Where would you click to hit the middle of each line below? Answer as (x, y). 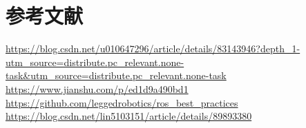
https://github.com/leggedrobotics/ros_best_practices (122, 102)
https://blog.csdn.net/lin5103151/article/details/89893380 (129, 116)
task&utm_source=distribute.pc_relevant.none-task (116, 75)
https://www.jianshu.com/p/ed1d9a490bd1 (97, 88)
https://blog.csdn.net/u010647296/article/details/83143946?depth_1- (153, 49)
